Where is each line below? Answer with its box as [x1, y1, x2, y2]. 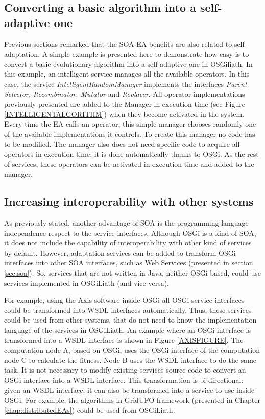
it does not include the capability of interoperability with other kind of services [4, 237, 252, 248]
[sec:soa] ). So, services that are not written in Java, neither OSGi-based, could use [4, 267, 261, 278]
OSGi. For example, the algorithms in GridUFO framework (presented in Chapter [4, 395, 260, 405]
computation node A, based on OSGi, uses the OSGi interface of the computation [4, 344, 260, 355]
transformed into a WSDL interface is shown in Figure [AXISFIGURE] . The [4, 334, 244, 345]
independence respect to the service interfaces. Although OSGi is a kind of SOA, [4, 227, 256, 238]
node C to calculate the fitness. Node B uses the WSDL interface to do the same [4, 354, 257, 365]
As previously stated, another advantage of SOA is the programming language [4, 217, 249, 228]
